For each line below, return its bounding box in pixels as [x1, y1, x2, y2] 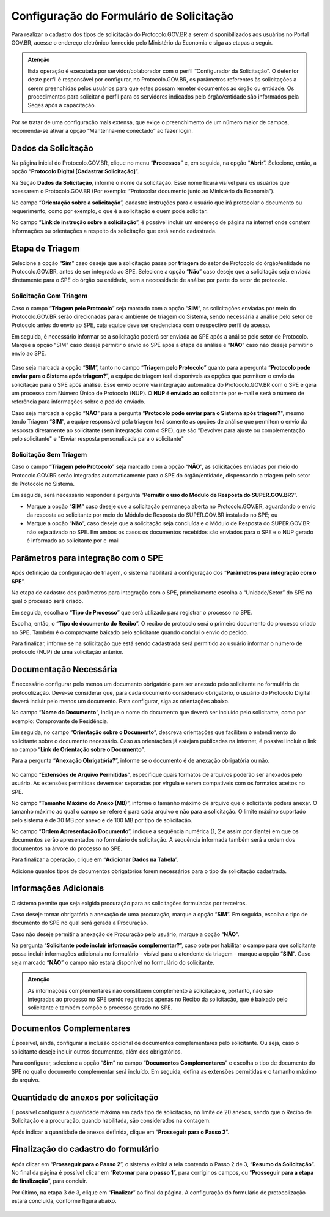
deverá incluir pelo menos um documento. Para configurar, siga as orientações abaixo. [11, 697, 230, 705]
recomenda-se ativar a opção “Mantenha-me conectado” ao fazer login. [11, 127, 194, 135]
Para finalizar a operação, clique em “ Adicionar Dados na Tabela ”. [11, 856, 179, 863]
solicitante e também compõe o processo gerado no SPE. [28, 1004, 173, 1011]
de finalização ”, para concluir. [11, 1177, 88, 1185]
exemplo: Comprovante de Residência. [11, 717, 109, 725]
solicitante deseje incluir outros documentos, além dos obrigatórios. [11, 1047, 183, 1055]
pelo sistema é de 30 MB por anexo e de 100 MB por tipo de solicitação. [11, 816, 193, 823]
